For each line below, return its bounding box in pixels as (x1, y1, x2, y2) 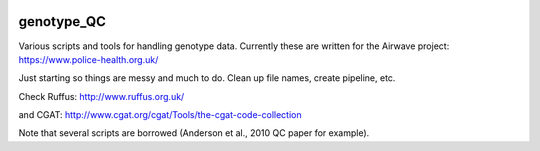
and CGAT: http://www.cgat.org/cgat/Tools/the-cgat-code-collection (18, 109, 302, 121)
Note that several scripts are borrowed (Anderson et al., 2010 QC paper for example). (18, 127, 370, 139)
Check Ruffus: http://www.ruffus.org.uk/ (18, 90, 185, 102)
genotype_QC (18, 13, 107, 30)
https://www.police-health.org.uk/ (18, 53, 159, 65)
